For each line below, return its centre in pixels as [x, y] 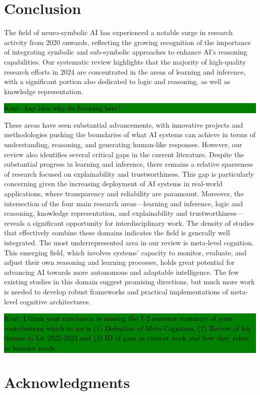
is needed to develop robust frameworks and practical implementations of [116, 291]
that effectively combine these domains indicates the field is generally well [117, 233]
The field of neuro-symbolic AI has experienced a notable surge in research [118, 32]
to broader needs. [30, 347]
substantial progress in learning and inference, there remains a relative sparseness [128, 164]
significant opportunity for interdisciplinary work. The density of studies [143, 223]
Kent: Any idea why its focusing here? [62, 108]
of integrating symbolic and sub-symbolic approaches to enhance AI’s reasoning [126, 52]
